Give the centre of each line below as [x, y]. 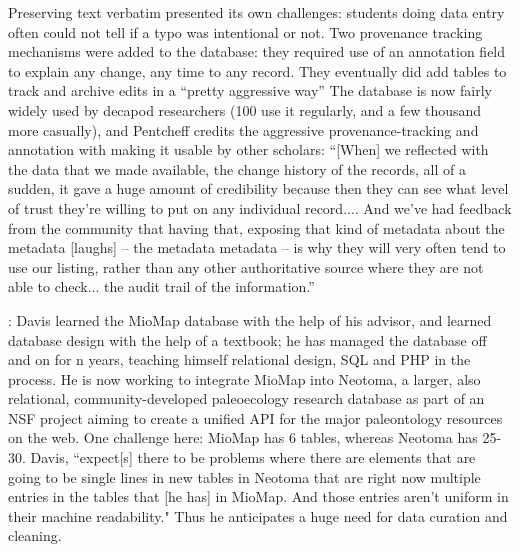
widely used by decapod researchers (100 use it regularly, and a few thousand [245, 109]
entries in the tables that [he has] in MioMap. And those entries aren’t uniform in [258, 496]
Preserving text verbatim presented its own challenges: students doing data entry [256, 12]
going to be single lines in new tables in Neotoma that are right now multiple [244, 476]
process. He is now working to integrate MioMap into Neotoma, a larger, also [244, 378]
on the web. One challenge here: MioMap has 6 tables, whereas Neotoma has [243, 437]
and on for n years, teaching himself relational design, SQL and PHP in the [239, 359]
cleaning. [35, 535]
